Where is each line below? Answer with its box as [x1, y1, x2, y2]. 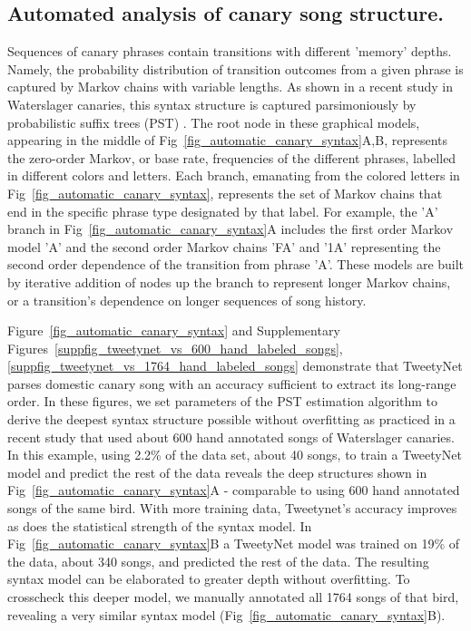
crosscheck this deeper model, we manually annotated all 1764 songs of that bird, [7, 587, 459, 607]
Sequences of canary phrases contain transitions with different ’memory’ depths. [7, 42, 452, 61]
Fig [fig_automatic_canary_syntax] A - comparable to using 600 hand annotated [7, 481, 460, 500]
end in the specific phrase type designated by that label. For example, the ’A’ [7, 201, 438, 220]
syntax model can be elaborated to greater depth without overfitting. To [7, 569, 410, 588]
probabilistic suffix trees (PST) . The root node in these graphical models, [7, 112, 420, 131]
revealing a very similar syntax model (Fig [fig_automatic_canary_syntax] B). [7, 605, 446, 624]
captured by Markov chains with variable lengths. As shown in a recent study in [7, 77, 453, 96]
